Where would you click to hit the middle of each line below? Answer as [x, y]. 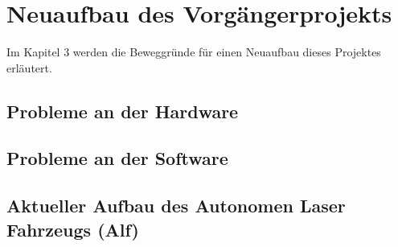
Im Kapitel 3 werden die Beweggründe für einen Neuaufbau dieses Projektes [194, 52]
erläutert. [29, 67]
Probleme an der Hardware [123, 111]
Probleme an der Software [117, 158]
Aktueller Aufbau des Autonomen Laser [176, 206]
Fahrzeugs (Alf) [73, 229]
